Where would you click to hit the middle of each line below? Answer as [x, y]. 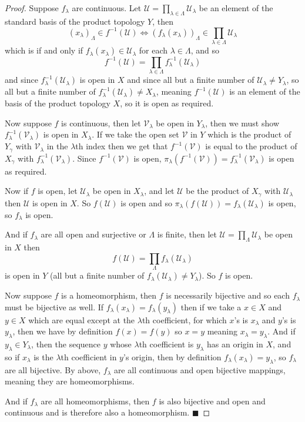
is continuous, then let [101, 123]
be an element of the [236, 8]
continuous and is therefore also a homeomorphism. [97, 412]
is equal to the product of [251, 146]
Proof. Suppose [32, 8]
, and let [159, 191]
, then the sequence [66, 344]
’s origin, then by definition [172, 356]
